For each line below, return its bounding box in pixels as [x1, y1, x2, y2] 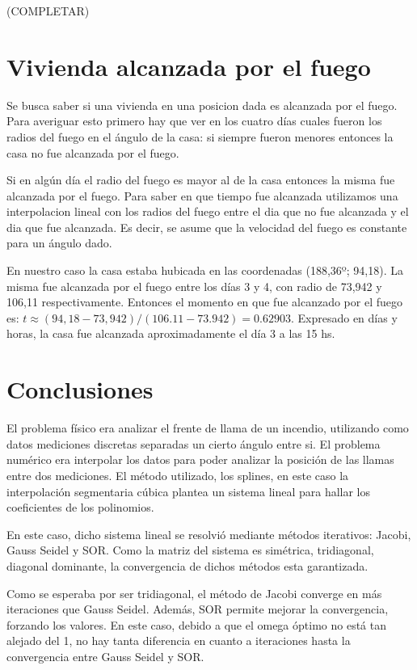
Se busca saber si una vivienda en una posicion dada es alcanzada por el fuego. [6, 96, 398, 113]
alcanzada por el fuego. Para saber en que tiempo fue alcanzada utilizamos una [6, 187, 398, 204]
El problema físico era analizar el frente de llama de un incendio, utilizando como [6, 419, 409, 436]
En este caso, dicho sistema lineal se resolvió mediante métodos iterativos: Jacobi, [6, 525, 411, 542]
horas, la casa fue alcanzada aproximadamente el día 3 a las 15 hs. [6, 325, 335, 342]
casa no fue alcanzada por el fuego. [6, 144, 179, 161]
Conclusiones [6, 373, 154, 406]
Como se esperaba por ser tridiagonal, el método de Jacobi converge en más [6, 584, 382, 601]
